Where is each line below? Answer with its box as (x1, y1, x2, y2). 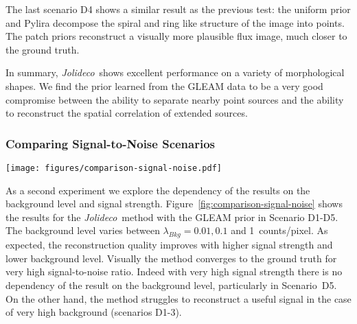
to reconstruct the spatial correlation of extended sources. (5, 106, 248, 120)
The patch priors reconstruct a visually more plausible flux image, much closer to (5, 29, 347, 43)
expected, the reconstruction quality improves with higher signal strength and (5, 238, 333, 252)
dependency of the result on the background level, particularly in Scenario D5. (5, 277, 337, 292)
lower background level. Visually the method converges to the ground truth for (5, 251, 337, 265)
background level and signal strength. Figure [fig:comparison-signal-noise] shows (5, 196, 343, 211)
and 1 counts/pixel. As (231, 223, 328, 238)
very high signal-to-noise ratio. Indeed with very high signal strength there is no (5, 264, 343, 279)
